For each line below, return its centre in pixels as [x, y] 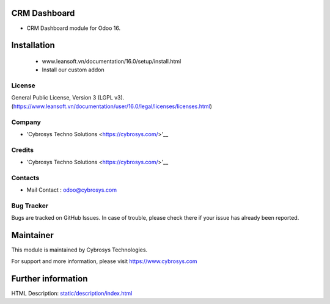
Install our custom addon [73, 70]
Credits [22, 150]
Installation [33, 45]
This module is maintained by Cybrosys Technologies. [79, 250]
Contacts [25, 178]
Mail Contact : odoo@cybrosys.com [72, 190]
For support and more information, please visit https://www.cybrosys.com [105, 261]
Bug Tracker [30, 206]
